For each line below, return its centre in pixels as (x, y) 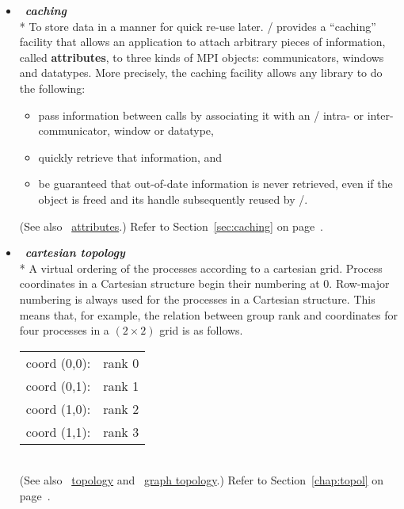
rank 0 (121, 362)
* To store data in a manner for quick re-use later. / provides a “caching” (198, 26)
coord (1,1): (58, 431)
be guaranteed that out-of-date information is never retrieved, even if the (215, 184)
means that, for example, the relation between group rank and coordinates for (208, 314)
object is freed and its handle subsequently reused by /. (173, 199)
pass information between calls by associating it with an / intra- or (201, 115)
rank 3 (121, 431)
